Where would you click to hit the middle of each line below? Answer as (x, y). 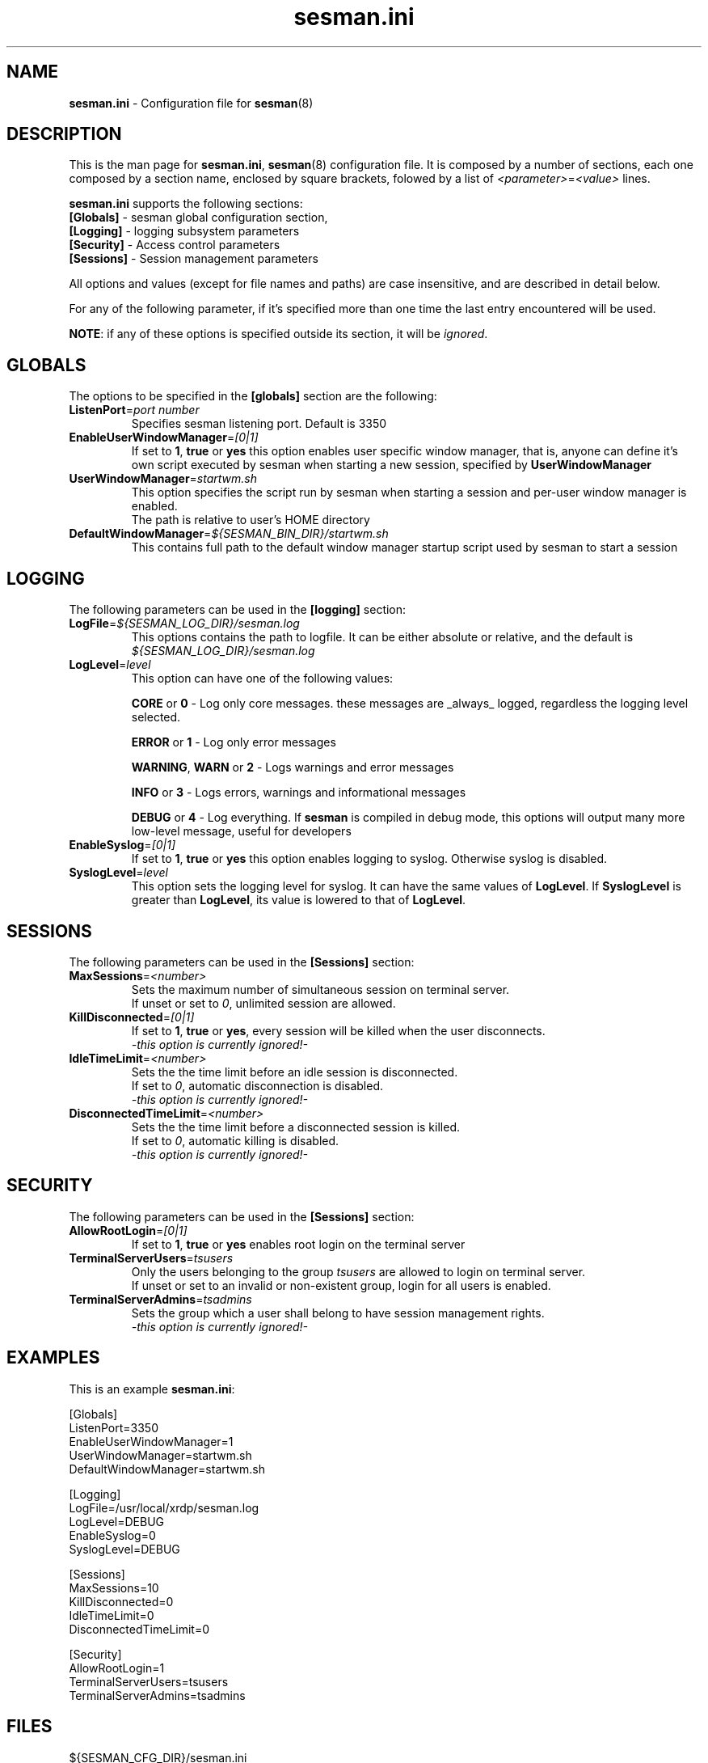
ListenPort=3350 (114, 1427)
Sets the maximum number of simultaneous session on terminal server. (320, 989)
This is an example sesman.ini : (152, 1389)
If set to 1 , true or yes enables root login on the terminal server (298, 1244)
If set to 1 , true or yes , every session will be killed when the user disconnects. (338, 1030)
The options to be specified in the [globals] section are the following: (253, 396)
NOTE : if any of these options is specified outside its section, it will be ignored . (278, 334)
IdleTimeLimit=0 (112, 1615)
